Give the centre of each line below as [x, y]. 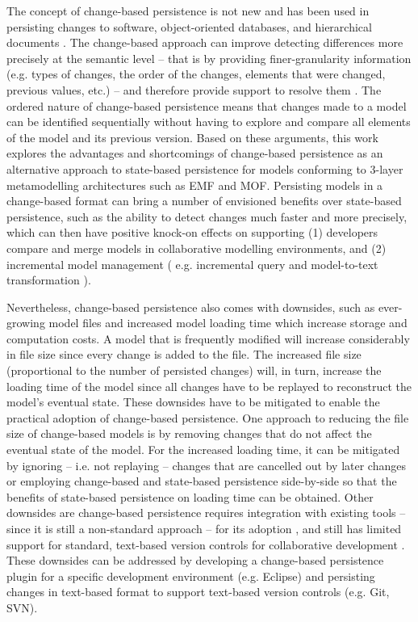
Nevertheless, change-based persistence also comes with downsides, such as [191, 307]
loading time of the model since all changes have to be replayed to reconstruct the [209, 386]
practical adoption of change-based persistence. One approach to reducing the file [208, 417]
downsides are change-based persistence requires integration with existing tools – [206, 513]
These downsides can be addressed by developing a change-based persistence [195, 560]
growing [26, 323]
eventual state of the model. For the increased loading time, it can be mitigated [203, 450]
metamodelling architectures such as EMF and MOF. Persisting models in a [195, 185]
